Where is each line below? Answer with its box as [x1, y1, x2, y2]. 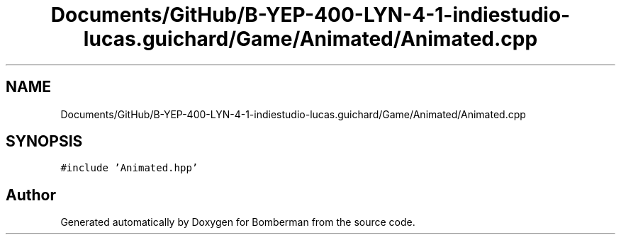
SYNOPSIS [6, 132, 83, 151]
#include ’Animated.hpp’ [60, 162, 198, 174]
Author [6, 185, 56, 204]
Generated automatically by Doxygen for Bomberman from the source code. [60, 216, 415, 229]
